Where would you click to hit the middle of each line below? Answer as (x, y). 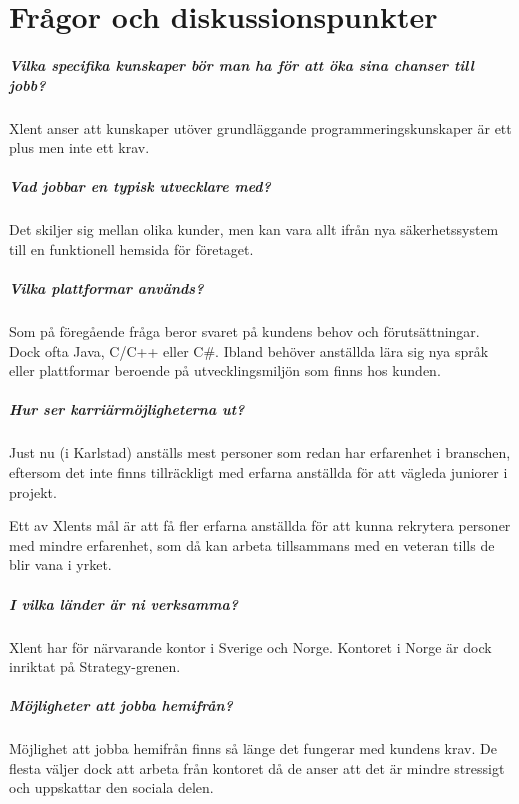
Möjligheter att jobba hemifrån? (121, 705)
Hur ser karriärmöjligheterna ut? (127, 409)
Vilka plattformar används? (106, 288)
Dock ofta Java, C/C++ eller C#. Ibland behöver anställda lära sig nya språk (249, 350)
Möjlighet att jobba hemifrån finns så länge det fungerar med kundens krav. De (253, 748)
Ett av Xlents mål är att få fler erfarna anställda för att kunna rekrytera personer (260, 525)
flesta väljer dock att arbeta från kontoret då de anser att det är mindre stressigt (257, 767)
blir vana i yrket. (60, 564)
